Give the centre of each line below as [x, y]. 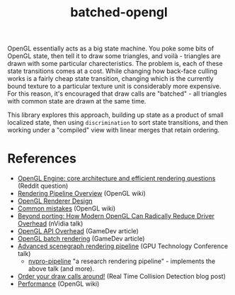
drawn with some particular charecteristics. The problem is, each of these [115, 64]
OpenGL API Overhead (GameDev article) [78, 231]
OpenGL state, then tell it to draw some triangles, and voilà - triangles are [114, 56]
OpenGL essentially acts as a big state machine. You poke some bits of [111, 49]
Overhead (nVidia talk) [50, 223]
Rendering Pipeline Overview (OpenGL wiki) [82, 194]
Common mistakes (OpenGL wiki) [67, 208]
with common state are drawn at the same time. [77, 101]
